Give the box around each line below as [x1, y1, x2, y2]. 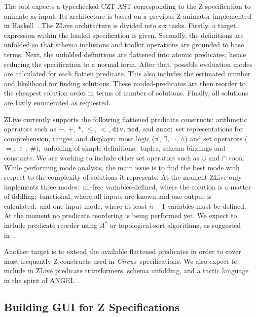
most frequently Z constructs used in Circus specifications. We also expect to [4, 255, 238, 266]
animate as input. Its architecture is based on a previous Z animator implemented [4, 10, 252, 21]
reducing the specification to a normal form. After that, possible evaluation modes [4, 59, 253, 69]
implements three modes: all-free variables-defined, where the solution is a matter [4, 181, 251, 191]
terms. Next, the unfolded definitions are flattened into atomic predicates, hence [4, 49, 246, 59]
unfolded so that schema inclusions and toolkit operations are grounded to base [4, 39, 244, 50]
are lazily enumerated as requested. [4, 97, 110, 107]
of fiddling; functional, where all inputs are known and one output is [4, 191, 212, 201]
